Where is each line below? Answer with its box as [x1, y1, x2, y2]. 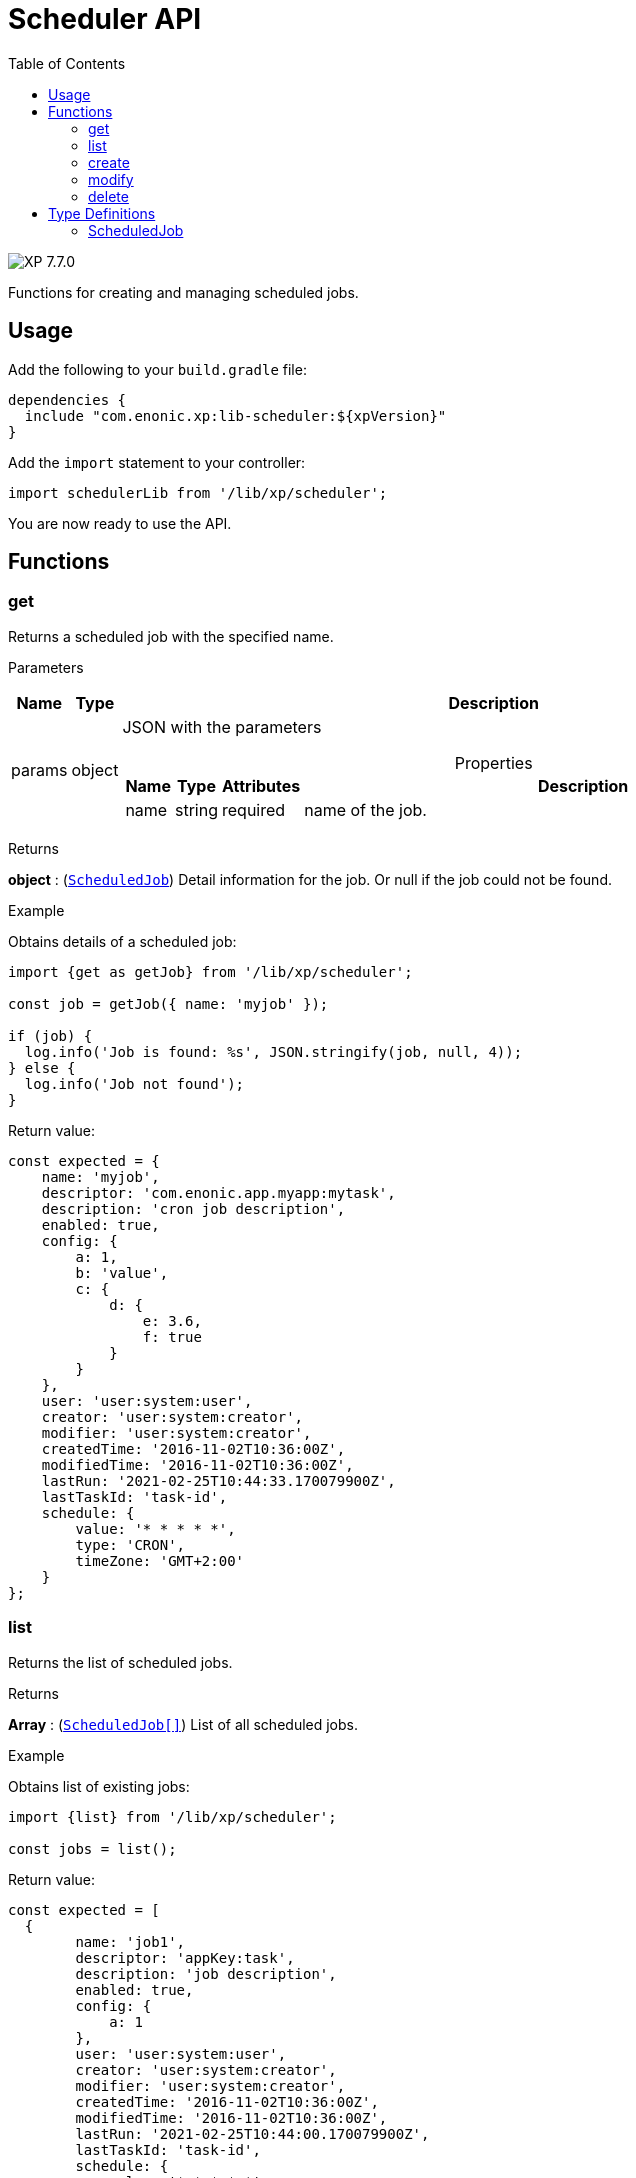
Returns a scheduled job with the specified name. [8, 627, 334, 645]
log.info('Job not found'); [24, 1075, 245, 1092]
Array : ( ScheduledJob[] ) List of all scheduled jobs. [8, 1715, 358, 1733]
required [222, 799, 286, 820]
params [11, 759, 68, 780]
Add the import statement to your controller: [8, 453, 306, 471]
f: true [142, 1328, 202, 1345]
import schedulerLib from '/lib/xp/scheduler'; [8, 484, 388, 501]
